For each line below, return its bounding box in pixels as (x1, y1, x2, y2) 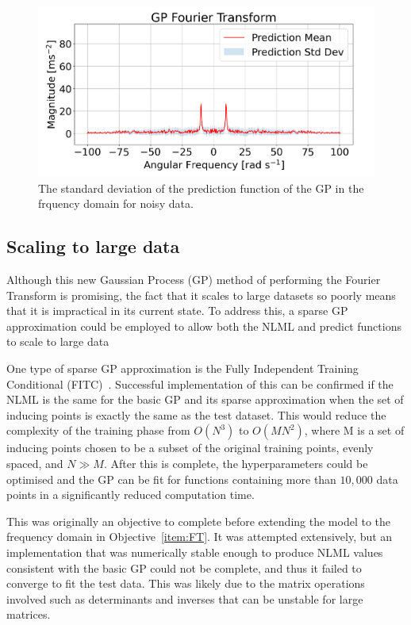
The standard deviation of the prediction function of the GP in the (38, 179, 364, 196)
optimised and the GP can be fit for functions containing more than (6, 470, 336, 487)
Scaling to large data (6, 234, 180, 259)
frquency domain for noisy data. (38, 195, 194, 212)
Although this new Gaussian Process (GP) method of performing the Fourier (6, 271, 381, 288)
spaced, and (6, 455, 63, 472)
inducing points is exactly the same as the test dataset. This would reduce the (6, 406, 386, 423)
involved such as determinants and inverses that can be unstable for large (6, 590, 363, 607)
